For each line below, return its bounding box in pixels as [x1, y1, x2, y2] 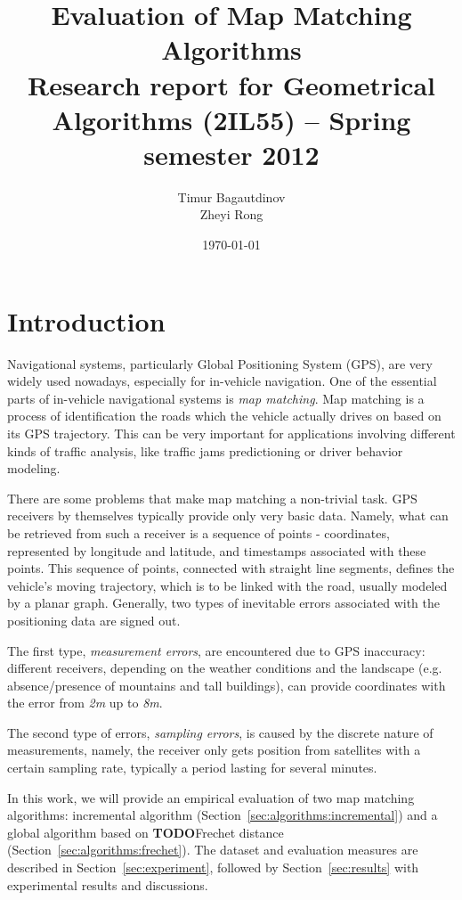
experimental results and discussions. [7, 875, 208, 894]
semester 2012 [143, 135, 320, 172]
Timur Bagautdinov [177, 187, 286, 206]
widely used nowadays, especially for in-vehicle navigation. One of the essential [7, 372, 437, 390]
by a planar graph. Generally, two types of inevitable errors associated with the [7, 593, 440, 612]
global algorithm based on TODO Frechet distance [7, 822, 284, 841]
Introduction [7, 302, 166, 339]
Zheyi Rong [199, 205, 263, 224]
